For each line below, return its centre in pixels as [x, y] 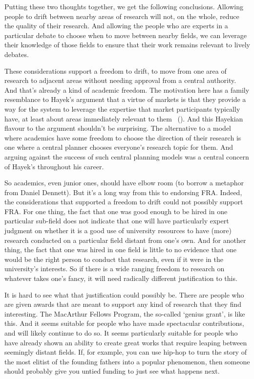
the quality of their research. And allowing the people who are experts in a [116, 26]
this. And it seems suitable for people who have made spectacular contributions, [124, 323]
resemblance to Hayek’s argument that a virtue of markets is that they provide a [125, 99]
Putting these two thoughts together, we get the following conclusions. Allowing [124, 6]
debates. [17, 54]
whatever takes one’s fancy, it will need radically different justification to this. [121, 278]
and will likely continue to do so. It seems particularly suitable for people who [121, 333]
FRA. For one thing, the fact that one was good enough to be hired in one [116, 211]
